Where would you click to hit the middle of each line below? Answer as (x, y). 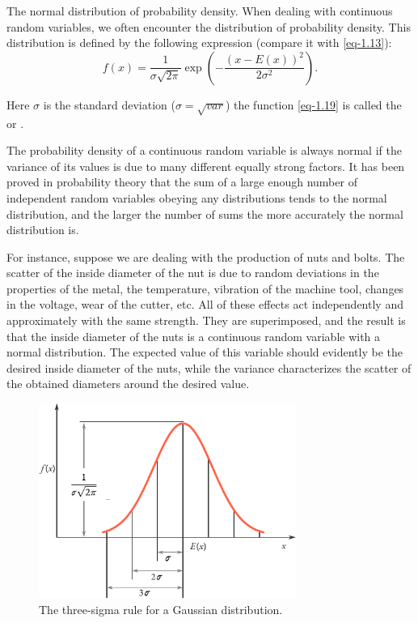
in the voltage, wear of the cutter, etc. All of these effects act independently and (205, 304)
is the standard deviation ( (109, 104)
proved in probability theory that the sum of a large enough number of (182, 182)
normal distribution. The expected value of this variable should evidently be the (205, 352)
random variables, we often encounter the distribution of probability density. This (209, 26)
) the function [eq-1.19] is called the (313, 104)
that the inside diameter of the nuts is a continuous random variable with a (194, 336)
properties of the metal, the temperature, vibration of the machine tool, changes (205, 288)
